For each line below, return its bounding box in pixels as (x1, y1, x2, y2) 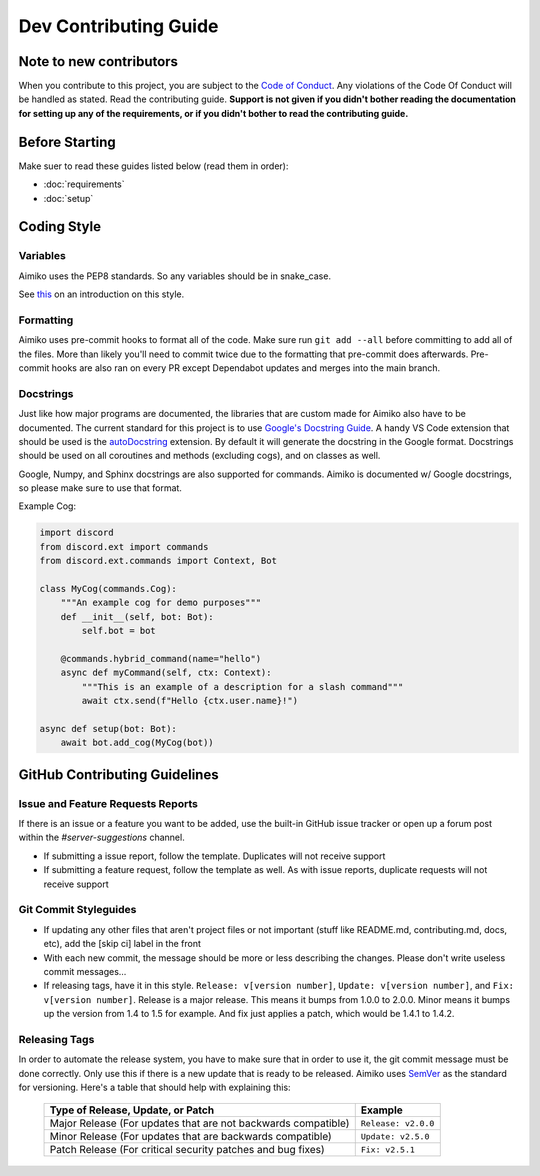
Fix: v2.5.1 (360, 1144, 415, 1155)
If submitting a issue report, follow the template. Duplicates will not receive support (43, 850, 386, 862)
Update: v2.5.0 (360, 1131, 430, 1142)
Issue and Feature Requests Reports (18, 796, 199, 810)
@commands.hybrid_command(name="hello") (60, 653, 262, 664)
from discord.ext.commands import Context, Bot (39, 555, 277, 567)
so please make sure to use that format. (18, 482, 182, 494)
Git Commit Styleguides (18, 903, 137, 917)
